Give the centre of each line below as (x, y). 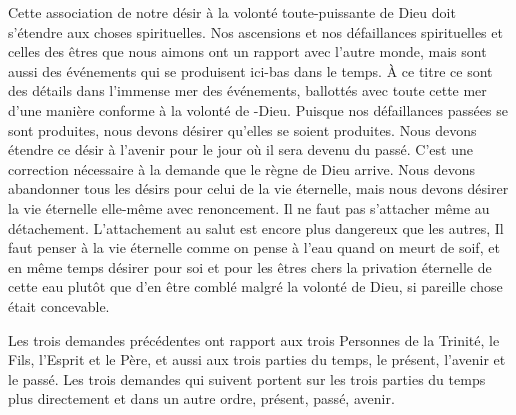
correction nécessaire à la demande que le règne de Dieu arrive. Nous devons (241, 168)
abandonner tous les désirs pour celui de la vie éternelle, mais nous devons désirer (258, 188)
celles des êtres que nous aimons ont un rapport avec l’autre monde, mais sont (247, 51)
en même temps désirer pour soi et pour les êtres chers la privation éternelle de (250, 266)
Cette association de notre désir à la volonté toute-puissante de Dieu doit (232, 12)
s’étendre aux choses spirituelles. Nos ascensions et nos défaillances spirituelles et (255, 31)
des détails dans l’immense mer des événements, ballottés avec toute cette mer (247, 90)
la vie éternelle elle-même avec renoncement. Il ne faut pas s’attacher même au (249, 207)
